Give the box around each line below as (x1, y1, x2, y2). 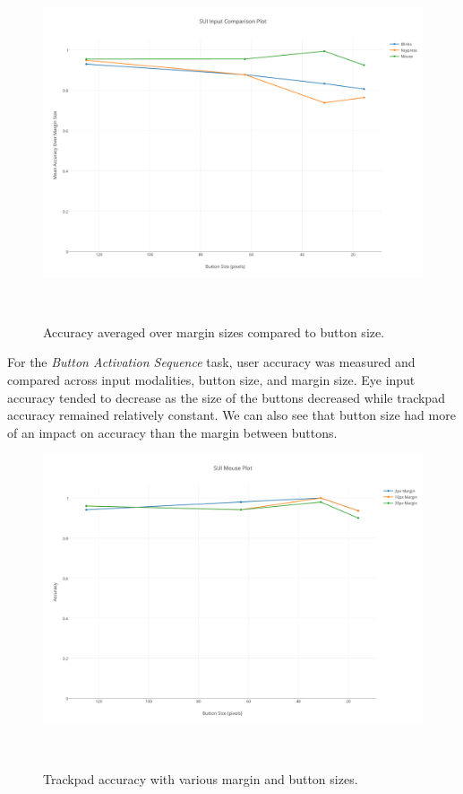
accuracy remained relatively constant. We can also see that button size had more (7, 406, 456, 424)
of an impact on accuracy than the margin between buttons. (7, 423, 338, 441)
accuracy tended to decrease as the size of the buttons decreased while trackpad (7, 388, 445, 406)
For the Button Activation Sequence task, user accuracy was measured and (7, 353, 416, 371)
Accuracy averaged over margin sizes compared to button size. (43, 322, 385, 341)
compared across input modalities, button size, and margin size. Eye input (7, 370, 416, 388)
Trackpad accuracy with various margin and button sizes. (43, 770, 358, 789)
